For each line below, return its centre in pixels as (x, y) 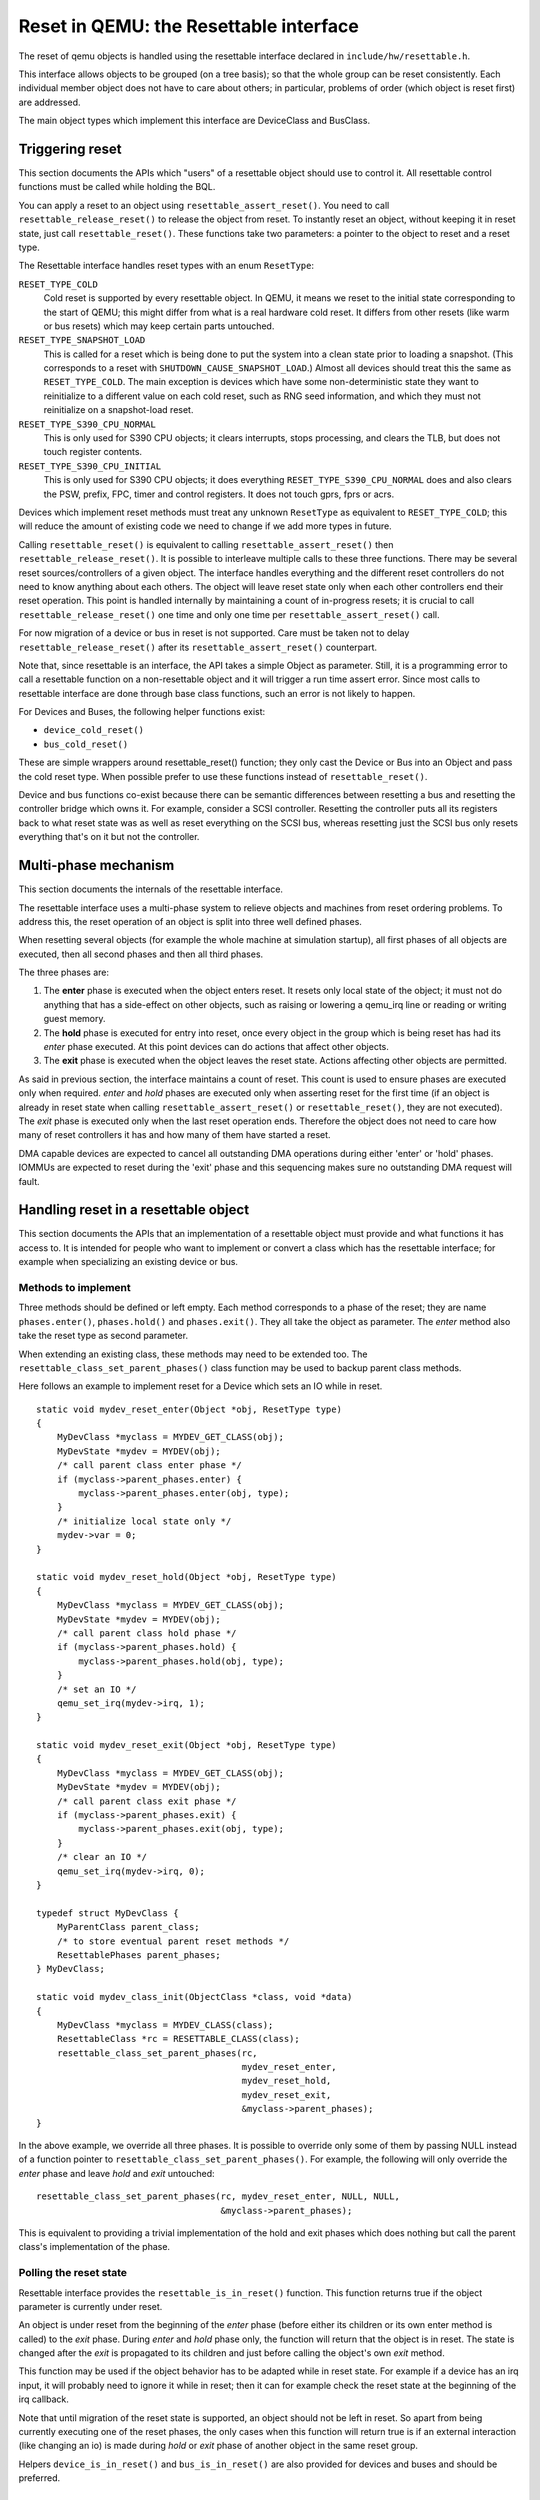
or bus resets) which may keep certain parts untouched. (159, 326)
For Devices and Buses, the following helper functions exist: (142, 712)
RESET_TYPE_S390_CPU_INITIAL (90, 466)
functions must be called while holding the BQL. (117, 187)
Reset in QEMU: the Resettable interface (188, 26)
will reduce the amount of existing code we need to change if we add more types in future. (205, 526)
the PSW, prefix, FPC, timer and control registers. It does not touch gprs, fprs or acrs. (219, 494)
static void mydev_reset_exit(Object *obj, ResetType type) (186, 1745)
